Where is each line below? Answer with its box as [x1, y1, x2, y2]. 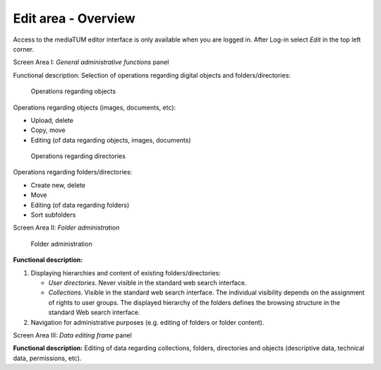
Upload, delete [30, 116, 74, 124]
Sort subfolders [30, 210, 76, 219]
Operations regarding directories [30, 152, 126, 160]
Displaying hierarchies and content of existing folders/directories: [30, 268, 222, 277]
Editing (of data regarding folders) [30, 201, 130, 209]
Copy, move [30, 126, 66, 134]
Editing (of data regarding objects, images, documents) [30, 136, 191, 144]
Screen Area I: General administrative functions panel [13, 58, 169, 66]
